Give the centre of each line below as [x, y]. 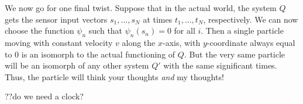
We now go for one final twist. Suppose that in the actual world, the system [141, 8]
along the [139, 42]
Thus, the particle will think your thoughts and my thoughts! [114, 76]
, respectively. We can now [251, 19]
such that [106, 31]
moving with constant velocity [59, 42]
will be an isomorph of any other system [77, 65]
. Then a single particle [242, 31]
